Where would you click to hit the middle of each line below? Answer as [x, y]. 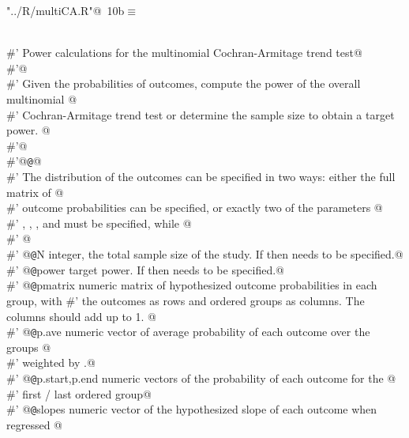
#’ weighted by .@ [51, 362]
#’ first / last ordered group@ [79, 393]
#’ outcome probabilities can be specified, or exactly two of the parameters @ [195, 208]
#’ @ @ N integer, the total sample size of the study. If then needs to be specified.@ [205, 253]
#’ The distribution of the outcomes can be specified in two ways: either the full [201, 176]
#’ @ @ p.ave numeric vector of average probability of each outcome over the [188, 332]
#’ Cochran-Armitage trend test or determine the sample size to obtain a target [201, 114]
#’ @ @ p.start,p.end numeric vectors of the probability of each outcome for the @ [201, 378]
